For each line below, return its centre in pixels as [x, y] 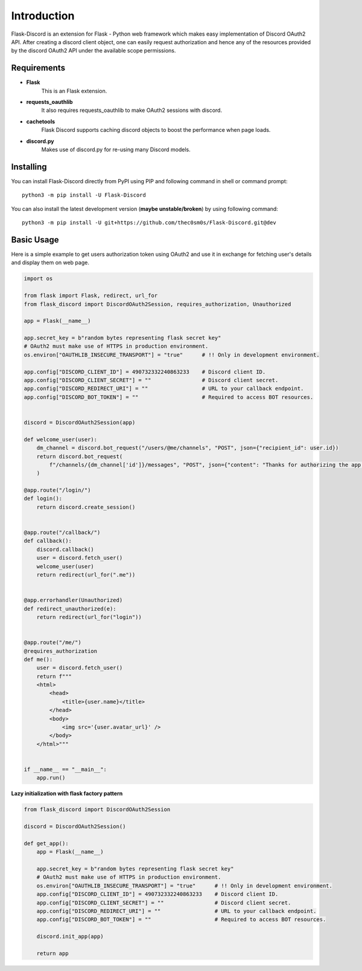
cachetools [41, 122]
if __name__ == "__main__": [65, 769]
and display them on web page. [50, 262]
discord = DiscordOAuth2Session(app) [80, 422]
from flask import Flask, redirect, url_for [91, 296]
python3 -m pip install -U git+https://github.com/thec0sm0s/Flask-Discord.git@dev [149, 223]
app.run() [51, 778]
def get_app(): [46, 843]
